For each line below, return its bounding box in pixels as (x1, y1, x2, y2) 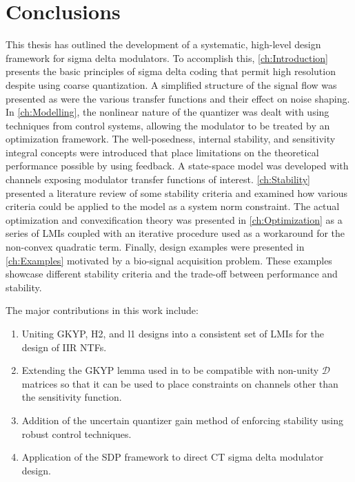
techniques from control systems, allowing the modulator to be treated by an (6, 118, 330, 132)
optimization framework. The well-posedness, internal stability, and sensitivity (6, 132, 336, 146)
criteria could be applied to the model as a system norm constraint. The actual (6, 199, 340, 213)
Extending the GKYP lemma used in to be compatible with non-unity (21, 363, 319, 377)
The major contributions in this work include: (6, 303, 199, 317)
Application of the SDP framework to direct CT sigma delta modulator (21, 450, 324, 464)
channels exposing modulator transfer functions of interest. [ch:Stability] (6, 172, 310, 187)
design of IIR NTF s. (21, 339, 107, 354)
